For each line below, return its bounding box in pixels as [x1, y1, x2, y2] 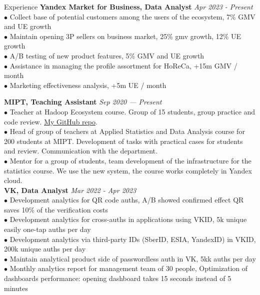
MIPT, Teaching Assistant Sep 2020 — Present [4, 96, 162, 107]
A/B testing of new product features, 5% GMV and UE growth [9, 50, 204, 60]
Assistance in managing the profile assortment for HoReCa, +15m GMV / [9, 60, 237, 70]
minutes [4, 282, 28, 293]
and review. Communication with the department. [4, 145, 157, 156]
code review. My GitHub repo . [4, 116, 97, 126]
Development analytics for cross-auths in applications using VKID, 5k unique [9, 214, 247, 224]
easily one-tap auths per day [4, 224, 91, 234]
